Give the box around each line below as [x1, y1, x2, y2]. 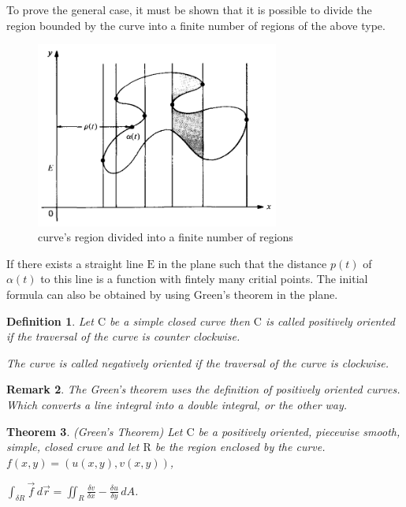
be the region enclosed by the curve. [155, 438, 326, 455]
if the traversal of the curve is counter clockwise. [6, 328, 240, 345]
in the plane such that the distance [158, 255, 327, 271]
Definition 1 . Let [6, 312, 94, 329]
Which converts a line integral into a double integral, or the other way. [6, 397, 348, 412]
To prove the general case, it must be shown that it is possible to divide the [6, 2, 372, 17]
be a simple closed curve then [110, 312, 250, 329]
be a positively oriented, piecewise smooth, [198, 423, 400, 439]
